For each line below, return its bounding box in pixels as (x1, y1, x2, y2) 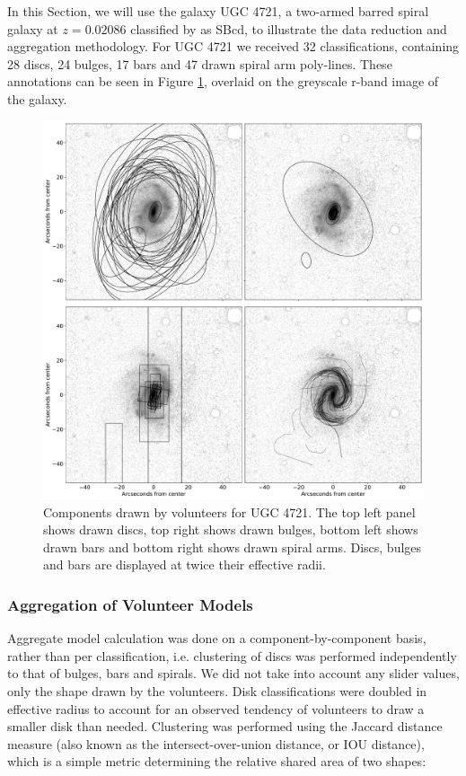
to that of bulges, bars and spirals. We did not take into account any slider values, (7, 664, 460, 683)
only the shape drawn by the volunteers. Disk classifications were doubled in (7, 682, 427, 701)
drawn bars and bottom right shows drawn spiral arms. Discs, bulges (43, 537, 422, 556)
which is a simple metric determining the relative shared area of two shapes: (7, 752, 426, 771)
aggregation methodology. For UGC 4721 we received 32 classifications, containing (7, 37, 460, 56)
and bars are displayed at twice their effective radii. (43, 555, 326, 574)
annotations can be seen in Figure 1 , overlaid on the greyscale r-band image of (7, 72, 439, 91)
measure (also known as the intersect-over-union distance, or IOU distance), (7, 734, 425, 753)
